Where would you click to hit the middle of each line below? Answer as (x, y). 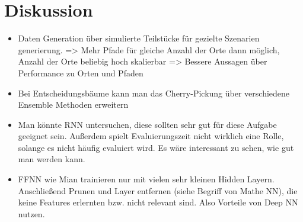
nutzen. (31, 213)
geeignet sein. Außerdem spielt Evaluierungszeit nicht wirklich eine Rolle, (151, 136)
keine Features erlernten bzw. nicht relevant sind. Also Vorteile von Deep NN (158, 202)
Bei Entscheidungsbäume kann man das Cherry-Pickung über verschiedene (154, 93)
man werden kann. (52, 159)
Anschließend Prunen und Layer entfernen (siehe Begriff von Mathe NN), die (158, 190)
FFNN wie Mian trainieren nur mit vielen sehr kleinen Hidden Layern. (146, 179)
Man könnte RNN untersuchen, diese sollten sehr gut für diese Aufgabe (147, 124)
